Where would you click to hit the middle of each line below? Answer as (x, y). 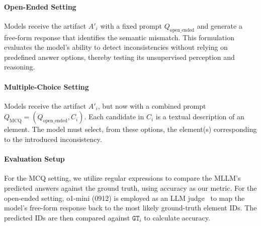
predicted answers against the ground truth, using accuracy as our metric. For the (130, 187)
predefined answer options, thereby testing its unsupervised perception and (119, 57)
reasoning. (20, 67)
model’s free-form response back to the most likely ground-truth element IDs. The (130, 208)
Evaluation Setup (34, 159)
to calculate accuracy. (177, 217)
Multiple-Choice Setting (47, 86)
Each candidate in (116, 117)
